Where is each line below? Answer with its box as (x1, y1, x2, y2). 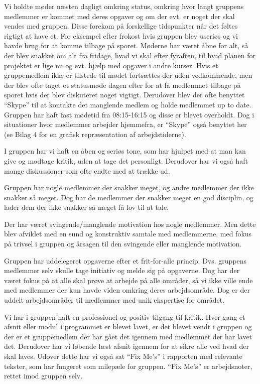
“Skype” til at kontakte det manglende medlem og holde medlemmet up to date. (4, 99, 251, 109)
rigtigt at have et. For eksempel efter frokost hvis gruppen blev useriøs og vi (4, 30, 238, 41)
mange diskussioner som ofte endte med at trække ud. (4, 165, 170, 176)
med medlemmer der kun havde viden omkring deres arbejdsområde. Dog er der (4, 285, 250, 295)
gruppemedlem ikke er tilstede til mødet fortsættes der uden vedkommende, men (4, 70, 252, 80)
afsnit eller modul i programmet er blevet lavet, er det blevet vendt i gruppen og (4, 321, 252, 332)
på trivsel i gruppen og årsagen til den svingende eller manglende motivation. (4, 238, 242, 249)
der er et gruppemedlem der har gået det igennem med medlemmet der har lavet (4, 331, 252, 341)
